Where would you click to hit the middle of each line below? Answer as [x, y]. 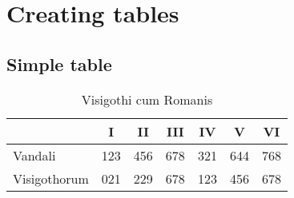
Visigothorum [51, 178]
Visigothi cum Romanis [147, 99]
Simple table [59, 63]
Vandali [34, 155]
